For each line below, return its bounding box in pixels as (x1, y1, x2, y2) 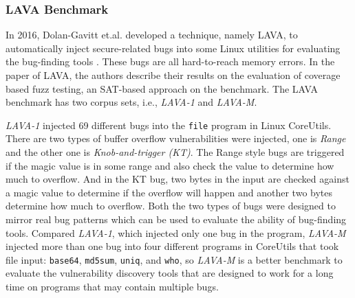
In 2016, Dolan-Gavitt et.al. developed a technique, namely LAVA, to (6, 27, 298, 42)
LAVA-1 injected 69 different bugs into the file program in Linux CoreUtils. (6, 117, 332, 132)
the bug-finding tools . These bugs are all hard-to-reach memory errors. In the (6, 54, 335, 69)
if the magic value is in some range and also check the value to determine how (6, 158, 334, 172)
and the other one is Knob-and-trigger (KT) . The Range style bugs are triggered (6, 145, 345, 159)
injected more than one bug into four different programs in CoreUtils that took (6, 239, 339, 253)
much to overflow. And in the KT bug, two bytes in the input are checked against (6, 172, 349, 186)
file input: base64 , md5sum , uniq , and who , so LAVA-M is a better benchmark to (6, 252, 343, 266)
